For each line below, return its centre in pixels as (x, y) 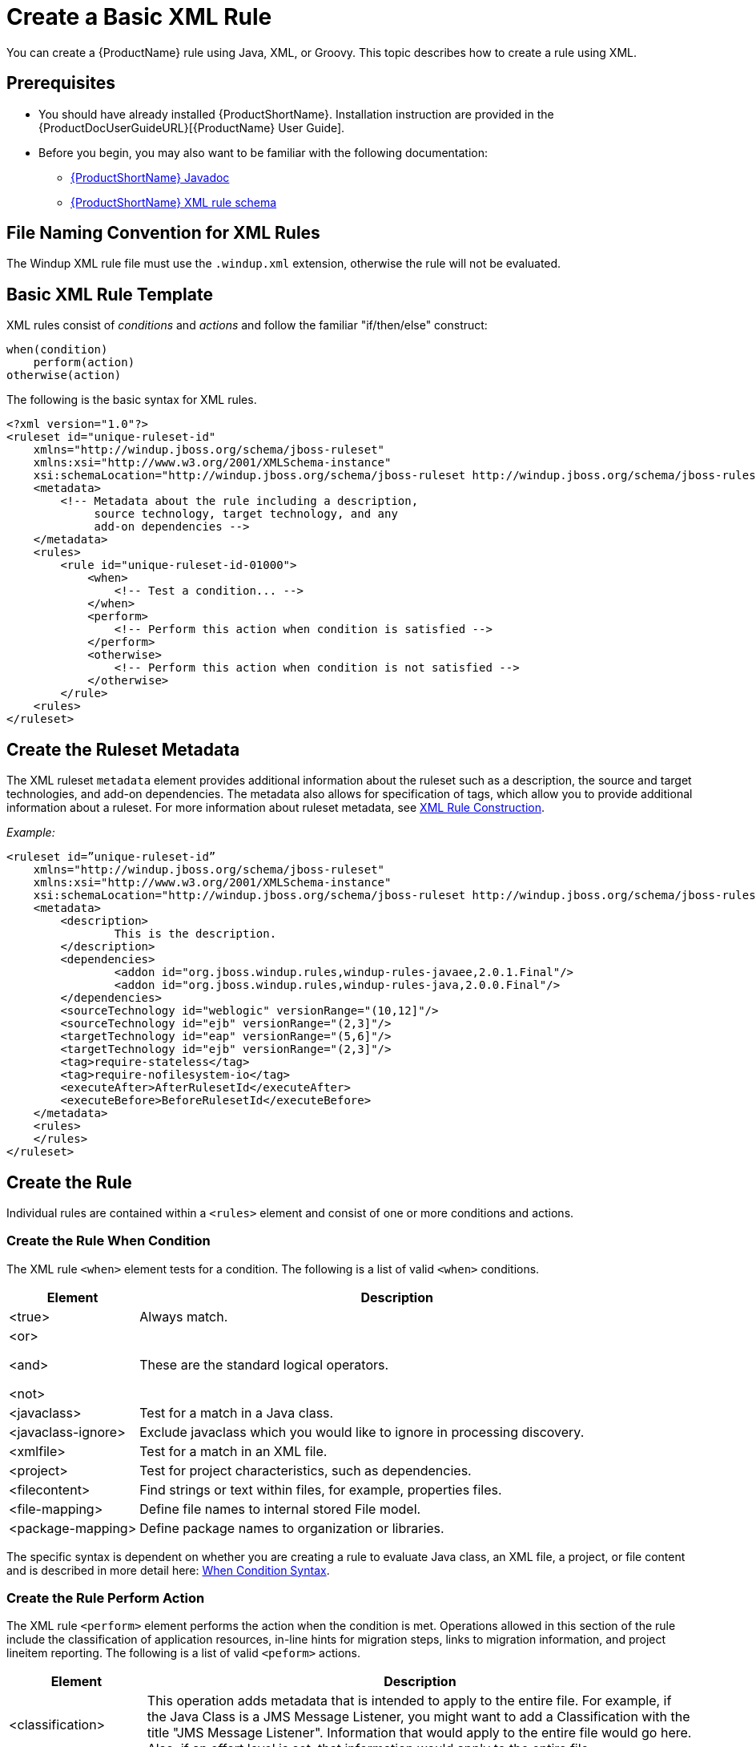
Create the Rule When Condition (109, 1241)
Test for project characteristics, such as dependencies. (306, 1470)
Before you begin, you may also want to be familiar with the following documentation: (263, 152)
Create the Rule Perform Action (106, 1598)
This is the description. (195, 934)
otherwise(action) (64, 375)
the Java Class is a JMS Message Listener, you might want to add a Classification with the (418, 1717)
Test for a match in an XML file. (233, 1451)
